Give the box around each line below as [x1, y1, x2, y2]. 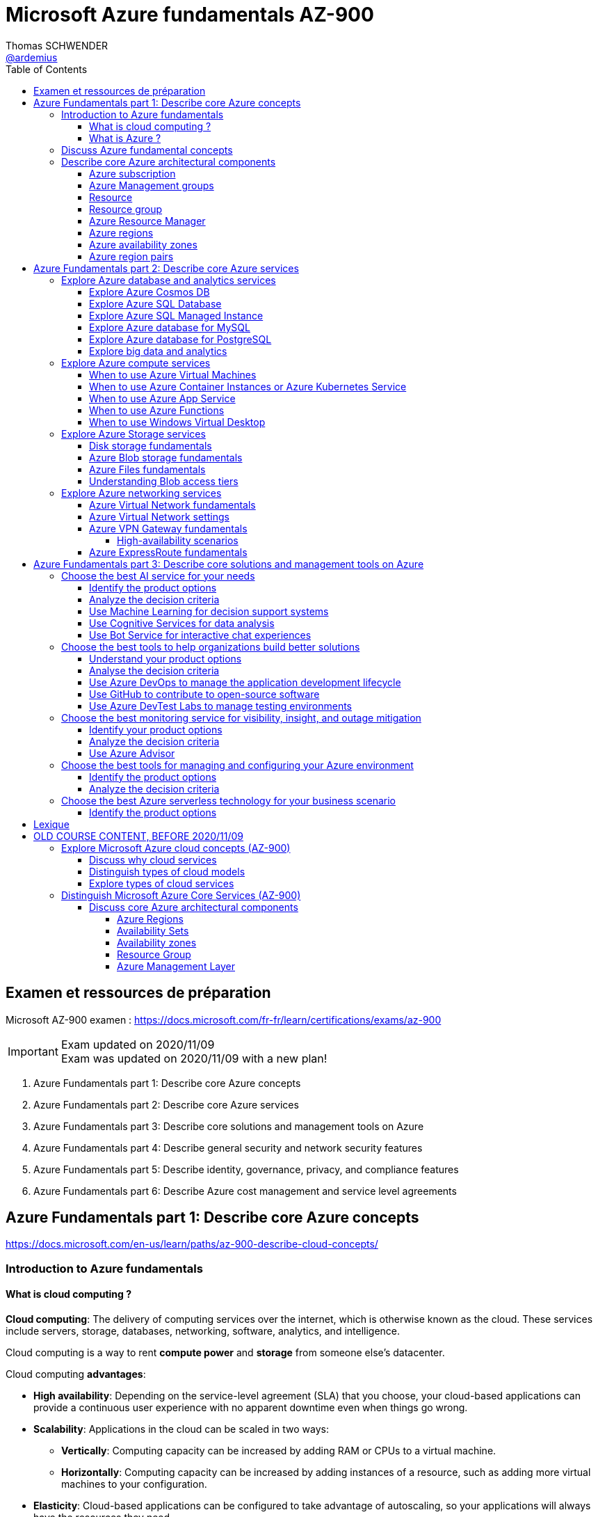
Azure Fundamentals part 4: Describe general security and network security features [33, 1141, 423, 1154]
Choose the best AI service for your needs [61, 569, 255, 582]
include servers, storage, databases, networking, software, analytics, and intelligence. [6, 1325, 401, 1337]
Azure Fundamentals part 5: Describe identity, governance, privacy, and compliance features [33, 1163, 459, 1175]
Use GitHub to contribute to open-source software [89, 688, 320, 700]
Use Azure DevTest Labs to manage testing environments [89, 699, 352, 712]
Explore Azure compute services [61, 356, 211, 369]
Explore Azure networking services [61, 486, 222, 499]
